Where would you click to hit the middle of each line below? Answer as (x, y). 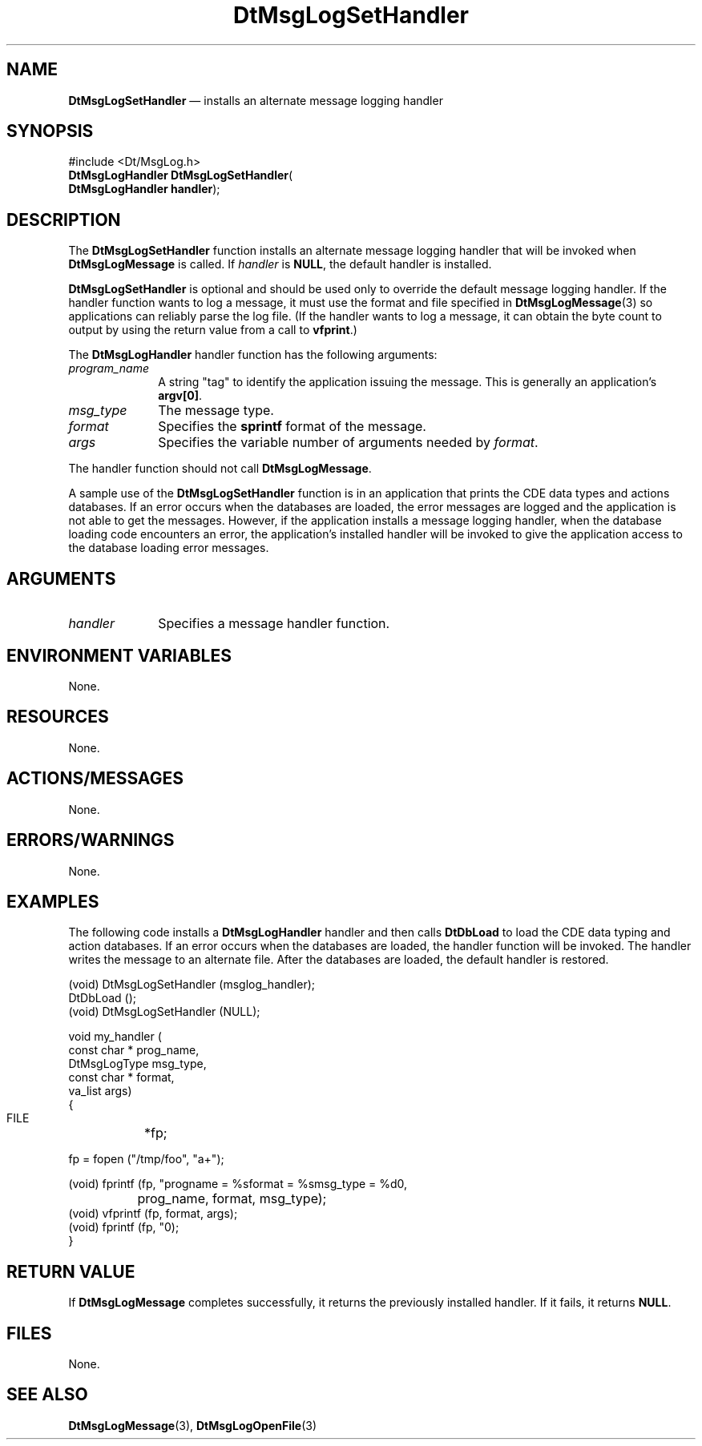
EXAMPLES (53, 901)
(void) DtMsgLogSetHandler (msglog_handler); (192, 985)
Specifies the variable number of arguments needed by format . (348, 443)
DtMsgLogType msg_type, (137, 1064)
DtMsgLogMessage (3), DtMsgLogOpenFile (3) (193, 1425)
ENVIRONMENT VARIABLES (119, 655)
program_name (109, 369)
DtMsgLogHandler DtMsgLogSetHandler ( (181, 175)
